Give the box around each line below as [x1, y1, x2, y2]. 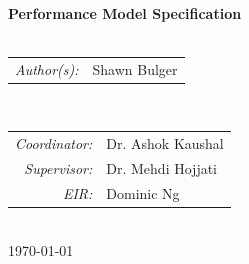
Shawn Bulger [92, 58, 178, 79]
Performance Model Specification [8, 2, 242, 23]
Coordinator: [15, 132, 93, 153]
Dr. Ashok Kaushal [106, 132, 224, 153]
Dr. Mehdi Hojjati [106, 157, 218, 178]
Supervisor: [24, 157, 93, 178]
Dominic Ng [106, 182, 180, 203]
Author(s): [15, 58, 79, 79]
